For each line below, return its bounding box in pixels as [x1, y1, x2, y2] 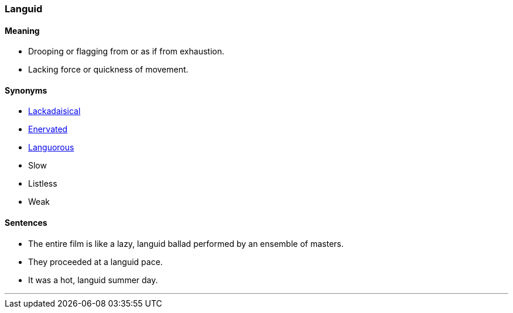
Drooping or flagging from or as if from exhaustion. [28, 46, 224, 57]
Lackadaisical [28, 106, 81, 116]
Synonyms [5, 85, 47, 95]
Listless [28, 178, 57, 189]
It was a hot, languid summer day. [28, 274, 158, 285]
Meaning [5, 25, 40, 36]
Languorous [28, 142, 74, 153]
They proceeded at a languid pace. [28, 256, 163, 267]
